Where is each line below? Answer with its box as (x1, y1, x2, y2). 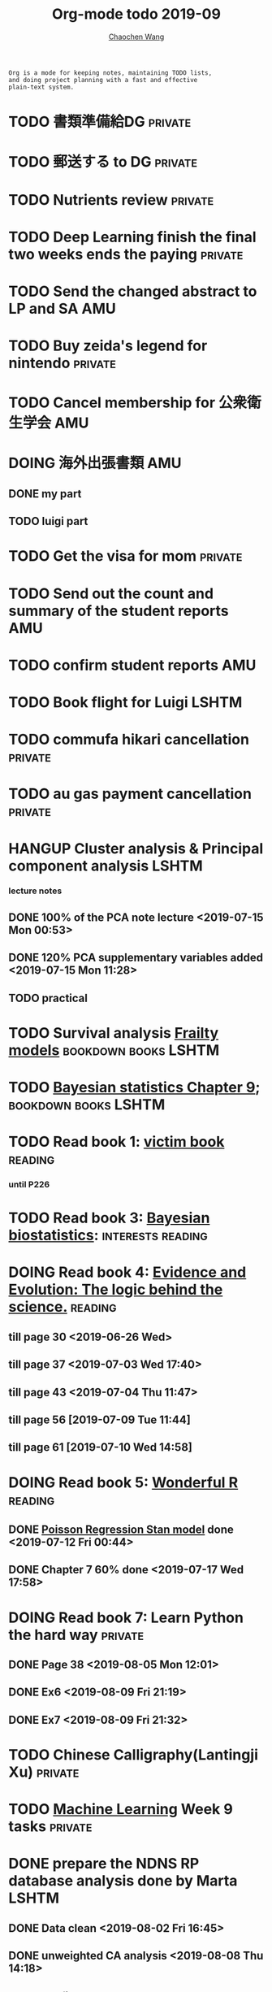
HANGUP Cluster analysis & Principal (8, 839, 264, 857)
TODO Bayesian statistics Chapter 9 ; (8, 1078, 261, 1096)
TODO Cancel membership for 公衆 (8, 393, 248, 412)
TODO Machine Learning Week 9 (8, 1800, 233, 1819)
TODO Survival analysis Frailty (8, 1023, 219, 1042)
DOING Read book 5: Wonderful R (8, 1473, 239, 1491)
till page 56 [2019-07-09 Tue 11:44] (8, 1413, 191, 1427)
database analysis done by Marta (8, 1872, 238, 1890)
